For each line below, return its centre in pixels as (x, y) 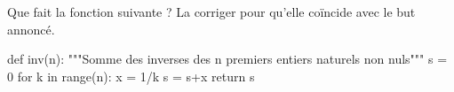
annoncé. (31, 29)
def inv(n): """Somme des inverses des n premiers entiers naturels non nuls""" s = (227, 59)
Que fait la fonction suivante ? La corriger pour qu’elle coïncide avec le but (211, 11)
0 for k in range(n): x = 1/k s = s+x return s (131, 76)
